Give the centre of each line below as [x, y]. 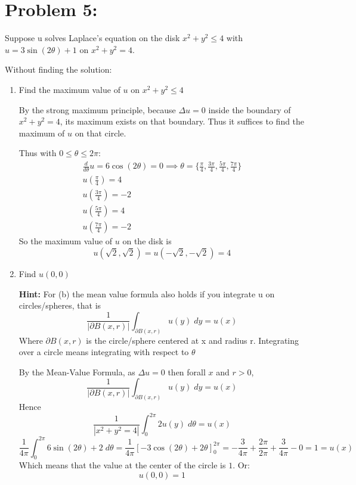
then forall [187, 371]
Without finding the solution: [58, 69]
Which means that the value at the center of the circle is [122, 465]
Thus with [38, 153]
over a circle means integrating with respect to [104, 352]
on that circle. [100, 133]
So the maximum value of [66, 241]
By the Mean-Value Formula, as [77, 371]
